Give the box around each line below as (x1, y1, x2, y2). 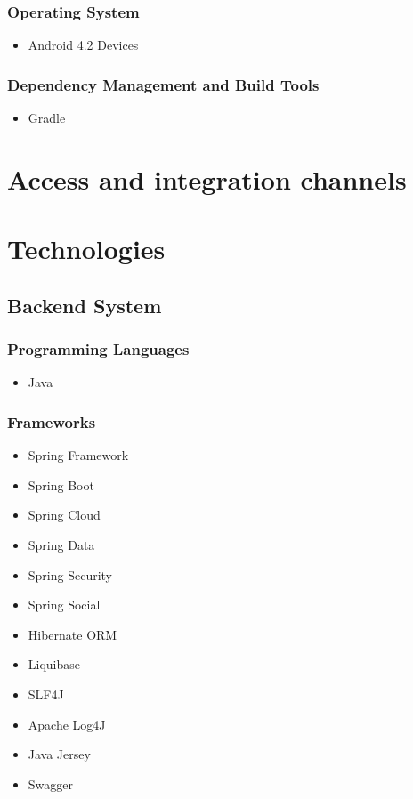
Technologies (7, 230, 166, 267)
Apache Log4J (28, 714, 106, 733)
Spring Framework (28, 446, 129, 464)
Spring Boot (28, 475, 94, 494)
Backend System (7, 291, 162, 319)
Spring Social (28, 595, 101, 614)
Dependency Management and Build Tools (7, 73, 320, 95)
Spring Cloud (28, 505, 101, 524)
